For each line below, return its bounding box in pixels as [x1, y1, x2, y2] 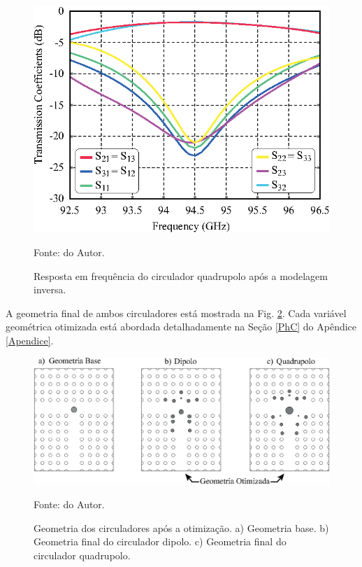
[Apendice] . [6, 333, 54, 348]
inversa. [34, 282, 66, 297]
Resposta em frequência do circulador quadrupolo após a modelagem [34, 268, 328, 283]
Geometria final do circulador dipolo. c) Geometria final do [34, 534, 287, 549]
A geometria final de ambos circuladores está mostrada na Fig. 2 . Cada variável [6, 305, 347, 320]
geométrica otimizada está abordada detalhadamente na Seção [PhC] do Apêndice [6, 319, 357, 334]
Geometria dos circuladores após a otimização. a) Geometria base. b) [34, 520, 329, 535]
